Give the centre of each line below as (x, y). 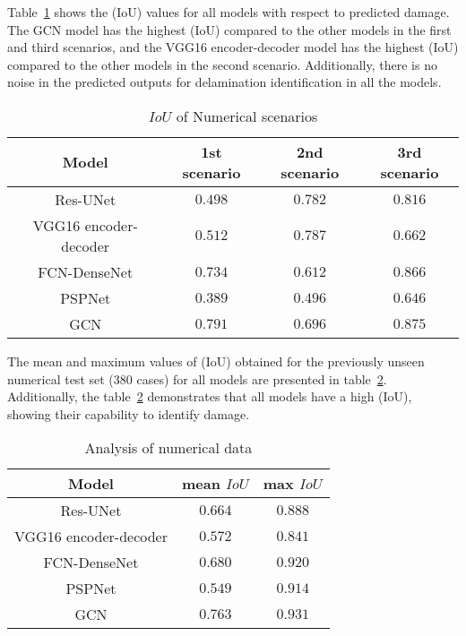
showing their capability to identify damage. (129, 413)
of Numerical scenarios (247, 116)
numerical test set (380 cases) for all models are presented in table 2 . (197, 378)
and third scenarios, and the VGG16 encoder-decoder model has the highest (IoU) (233, 47)
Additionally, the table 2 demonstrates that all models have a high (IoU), (210, 396)
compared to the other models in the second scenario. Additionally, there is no (222, 64)
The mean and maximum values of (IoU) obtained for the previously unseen (216, 361)
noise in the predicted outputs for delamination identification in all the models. (224, 82)
